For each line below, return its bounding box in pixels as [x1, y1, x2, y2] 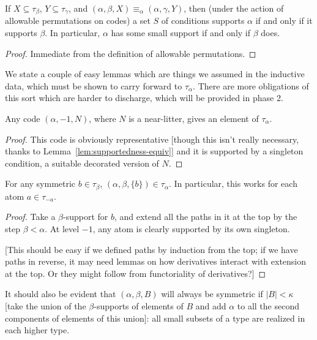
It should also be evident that [5, 287, 116, 300]
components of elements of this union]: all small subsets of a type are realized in [5, 311, 305, 324]
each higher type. [5, 323, 70, 336]
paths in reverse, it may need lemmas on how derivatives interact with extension [5, 255, 307, 268]
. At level [45, 222, 80, 235]
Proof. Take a [5, 210, 56, 223]
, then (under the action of [184, 2, 284, 14]
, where [89, 112, 116, 125]
